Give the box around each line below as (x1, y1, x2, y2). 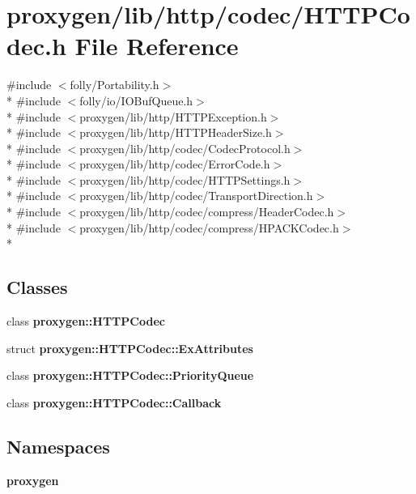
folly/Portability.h (70, 76, 159, 93)
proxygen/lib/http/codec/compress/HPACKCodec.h (79, 219, 339, 236)
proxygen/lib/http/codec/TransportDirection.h (79, 187, 313, 204)
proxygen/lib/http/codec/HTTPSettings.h (79, 171, 291, 188)
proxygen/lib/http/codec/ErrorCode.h (79, 155, 270, 172)
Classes (6, 275, 68, 300)
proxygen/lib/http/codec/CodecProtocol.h (79, 139, 291, 156)
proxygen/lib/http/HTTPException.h (79, 108, 267, 125)
